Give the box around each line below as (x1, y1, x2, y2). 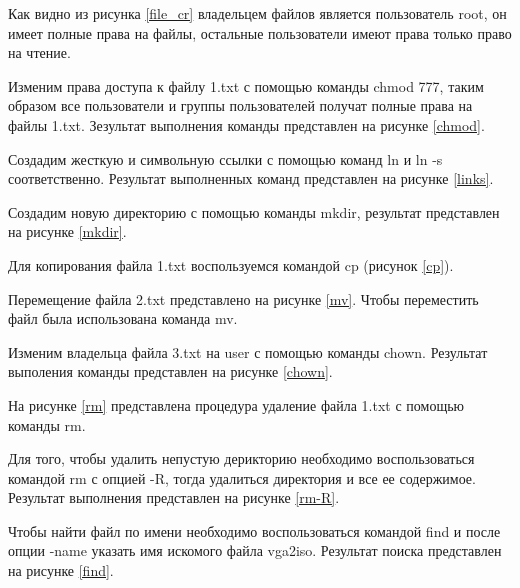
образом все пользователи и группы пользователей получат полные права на (8, 95, 473, 116)
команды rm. (8, 414, 86, 435)
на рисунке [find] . (8, 560, 114, 581)
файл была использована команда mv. (8, 308, 238, 329)
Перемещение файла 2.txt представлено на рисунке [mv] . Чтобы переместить (8, 288, 479, 309)
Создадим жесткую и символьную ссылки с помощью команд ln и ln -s (8, 148, 443, 169)
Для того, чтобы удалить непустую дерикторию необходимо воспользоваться (8, 448, 475, 469)
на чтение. (8, 42, 71, 63)
